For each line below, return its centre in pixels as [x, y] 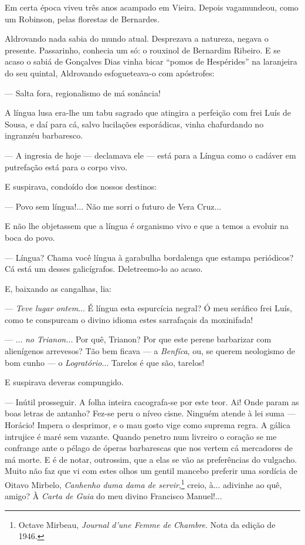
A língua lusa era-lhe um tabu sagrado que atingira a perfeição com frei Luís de [148, 112]
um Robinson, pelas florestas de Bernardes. [82, 18]
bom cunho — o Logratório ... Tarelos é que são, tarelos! [105, 362]
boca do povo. [30, 237]
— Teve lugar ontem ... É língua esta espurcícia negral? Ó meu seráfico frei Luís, [148, 308]
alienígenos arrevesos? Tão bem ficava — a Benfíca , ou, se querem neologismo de [150, 351]
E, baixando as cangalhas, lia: [58, 288]
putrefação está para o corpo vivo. [66, 166]
